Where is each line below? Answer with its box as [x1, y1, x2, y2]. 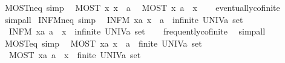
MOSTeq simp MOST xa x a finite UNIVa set [4, 36, 202, 49]
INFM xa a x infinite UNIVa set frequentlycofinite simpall [8, 25, 266, 38]
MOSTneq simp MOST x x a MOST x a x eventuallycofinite [4, 1, 280, 13]
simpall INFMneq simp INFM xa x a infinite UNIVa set [4, 13, 243, 25]
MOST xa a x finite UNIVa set [8, 48, 141, 61]
